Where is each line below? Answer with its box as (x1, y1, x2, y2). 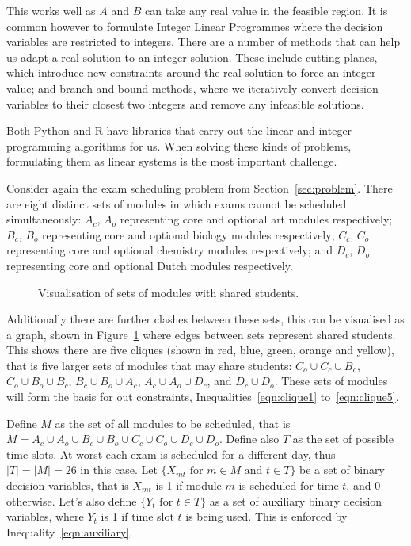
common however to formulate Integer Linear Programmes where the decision (6, 17, 383, 34)
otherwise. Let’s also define (6, 492, 137, 509)
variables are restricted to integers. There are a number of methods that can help (6, 33, 401, 50)
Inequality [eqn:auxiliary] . (6, 523, 133, 540)
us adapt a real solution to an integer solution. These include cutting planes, (6, 48, 378, 65)
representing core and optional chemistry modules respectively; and (6, 242, 333, 258)
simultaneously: (6, 211, 82, 227)
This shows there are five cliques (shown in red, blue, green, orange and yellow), (6, 342, 394, 358)
